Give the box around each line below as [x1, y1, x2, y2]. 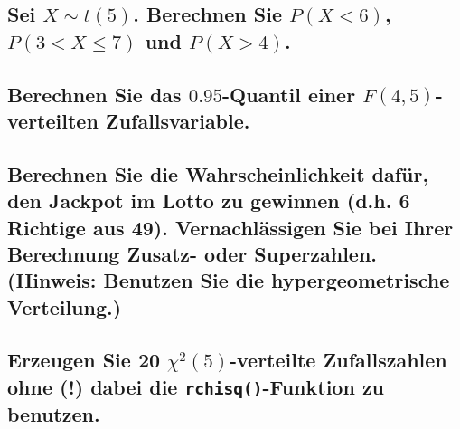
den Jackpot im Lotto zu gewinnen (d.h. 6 [7, 186, 410, 214]
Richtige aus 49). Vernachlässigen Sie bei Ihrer [7, 213, 454, 241]
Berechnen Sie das [7, 80, 182, 108]
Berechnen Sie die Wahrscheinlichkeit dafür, [7, 159, 429, 187]
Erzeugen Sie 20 [7, 346, 161, 374]
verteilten [7, 106, 99, 134]
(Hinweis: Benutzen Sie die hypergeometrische [7, 266, 450, 294]
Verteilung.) [7, 292, 122, 320]
